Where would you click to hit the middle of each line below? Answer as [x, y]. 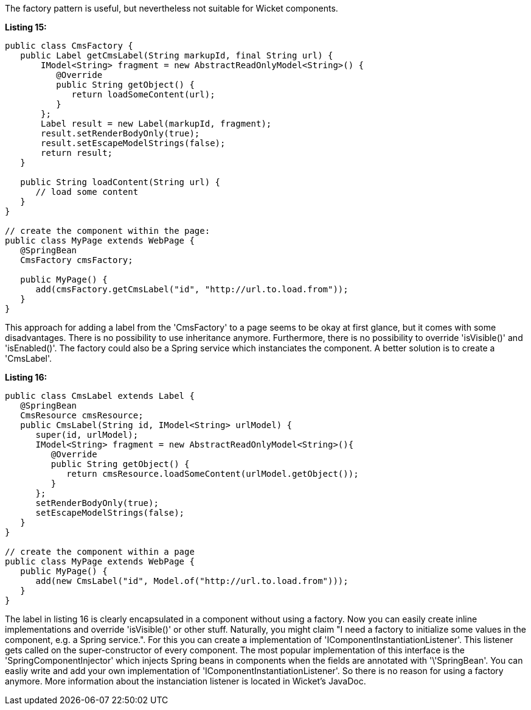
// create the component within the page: [108, 231]
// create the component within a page [100, 552]
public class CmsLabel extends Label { [100, 396]
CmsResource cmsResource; [82, 415]
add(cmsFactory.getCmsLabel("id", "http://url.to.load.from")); [192, 289]
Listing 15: [26, 27]
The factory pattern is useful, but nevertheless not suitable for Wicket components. [172, 8]
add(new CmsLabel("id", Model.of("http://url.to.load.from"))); [192, 581]
